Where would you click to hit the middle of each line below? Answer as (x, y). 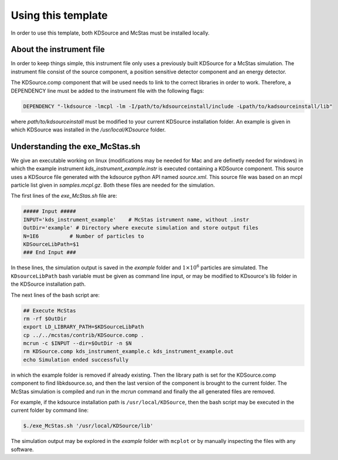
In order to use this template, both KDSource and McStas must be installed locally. (110, 33)
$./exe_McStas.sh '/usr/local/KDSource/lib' (88, 426)
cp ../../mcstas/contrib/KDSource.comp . (84, 335)
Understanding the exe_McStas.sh (76, 146)
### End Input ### (50, 253)
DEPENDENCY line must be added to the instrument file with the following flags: (108, 90)
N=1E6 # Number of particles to (84, 236)
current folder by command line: (50, 410)
